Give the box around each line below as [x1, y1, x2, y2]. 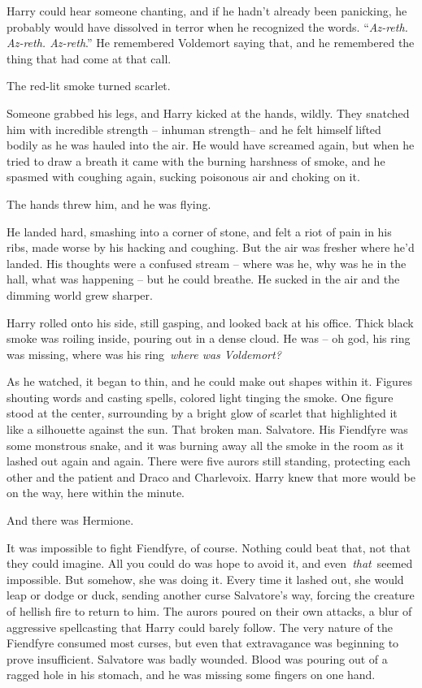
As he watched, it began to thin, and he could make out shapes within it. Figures [7, 373, 413, 390]
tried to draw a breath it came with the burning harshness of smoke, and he [7, 152, 385, 169]
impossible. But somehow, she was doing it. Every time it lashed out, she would [7, 570, 404, 587]
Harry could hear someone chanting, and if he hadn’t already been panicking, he [7, 2, 407, 19]
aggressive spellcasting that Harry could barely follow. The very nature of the [7, 618, 393, 635]
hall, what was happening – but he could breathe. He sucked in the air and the [7, 270, 400, 288]
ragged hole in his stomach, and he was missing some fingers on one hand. [7, 666, 376, 683]
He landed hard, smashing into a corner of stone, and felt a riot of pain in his [7, 223, 392, 240]
